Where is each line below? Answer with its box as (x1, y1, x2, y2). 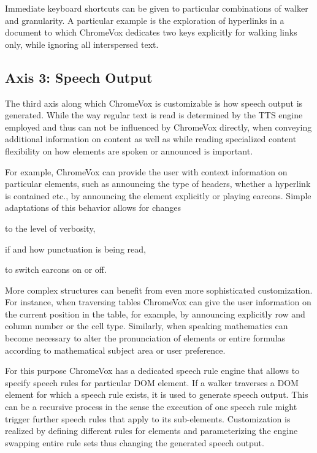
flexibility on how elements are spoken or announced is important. (5, 144, 253, 157)
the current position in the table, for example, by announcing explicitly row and (5, 307, 305, 320)
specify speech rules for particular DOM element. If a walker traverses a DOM (5, 376, 299, 389)
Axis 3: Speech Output (5, 67, 153, 86)
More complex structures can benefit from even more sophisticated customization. (5, 283, 313, 296)
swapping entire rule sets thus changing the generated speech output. (5, 436, 264, 449)
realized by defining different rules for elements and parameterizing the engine (5, 424, 298, 437)
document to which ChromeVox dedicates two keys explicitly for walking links (5, 26, 297, 39)
